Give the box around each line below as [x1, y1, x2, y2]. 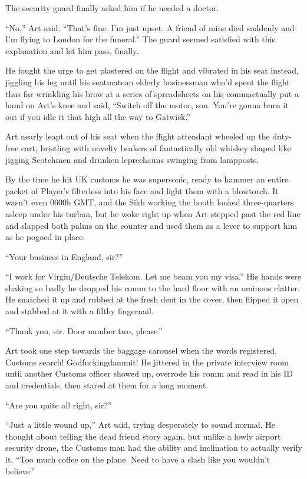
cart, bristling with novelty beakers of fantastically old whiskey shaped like [21, 141, 291, 154]
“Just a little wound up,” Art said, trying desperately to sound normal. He [5, 418, 276, 431]
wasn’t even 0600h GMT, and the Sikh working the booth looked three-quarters [5, 196, 294, 208]
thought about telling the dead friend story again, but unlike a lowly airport [5, 430, 281, 442]
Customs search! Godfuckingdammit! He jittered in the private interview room [5, 355, 289, 368]
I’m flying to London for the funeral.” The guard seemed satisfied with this [5, 33, 275, 45]
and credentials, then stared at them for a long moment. [5, 379, 209, 391]
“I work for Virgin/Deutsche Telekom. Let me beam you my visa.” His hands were [5, 270, 302, 282]
